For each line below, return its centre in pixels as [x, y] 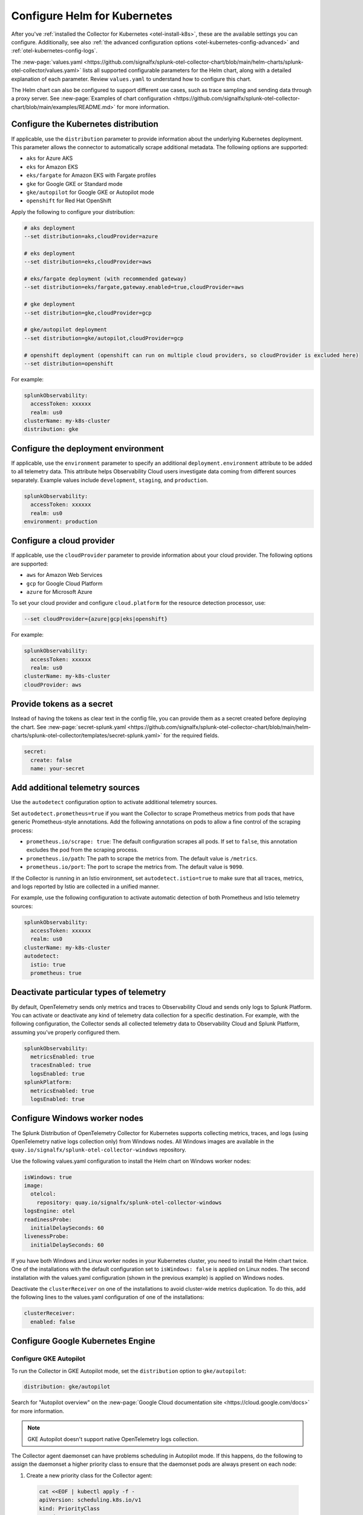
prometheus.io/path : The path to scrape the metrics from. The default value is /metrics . [142, 858]
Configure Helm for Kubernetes [92, 16]
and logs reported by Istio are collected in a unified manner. [85, 886]
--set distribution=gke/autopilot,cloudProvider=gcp [104, 338]
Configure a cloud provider [63, 541]
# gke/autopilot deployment [65, 330]
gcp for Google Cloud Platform [64, 583]
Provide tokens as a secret [62, 704]
